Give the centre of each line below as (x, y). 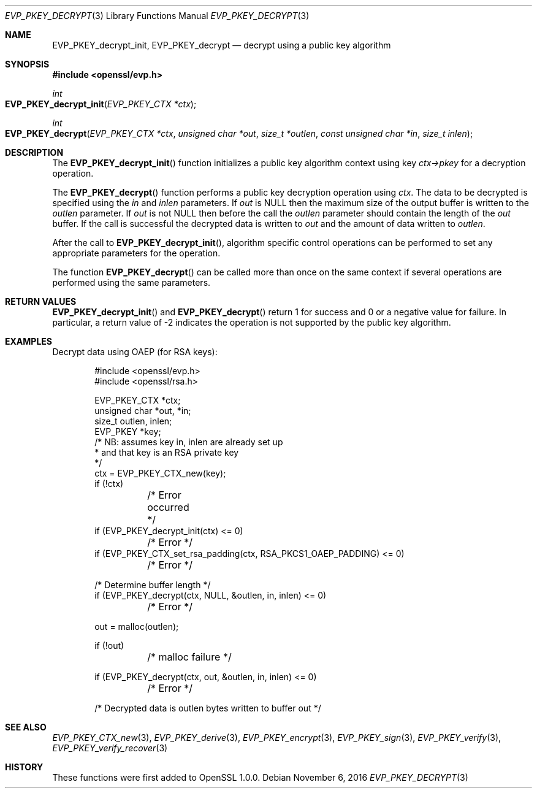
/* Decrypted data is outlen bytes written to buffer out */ (208, 708)
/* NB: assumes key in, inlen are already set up (189, 442)
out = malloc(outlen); (137, 626)
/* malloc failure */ (189, 657)
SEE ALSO (26, 727)
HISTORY (24, 767)
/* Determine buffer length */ (153, 585)
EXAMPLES (29, 341)
